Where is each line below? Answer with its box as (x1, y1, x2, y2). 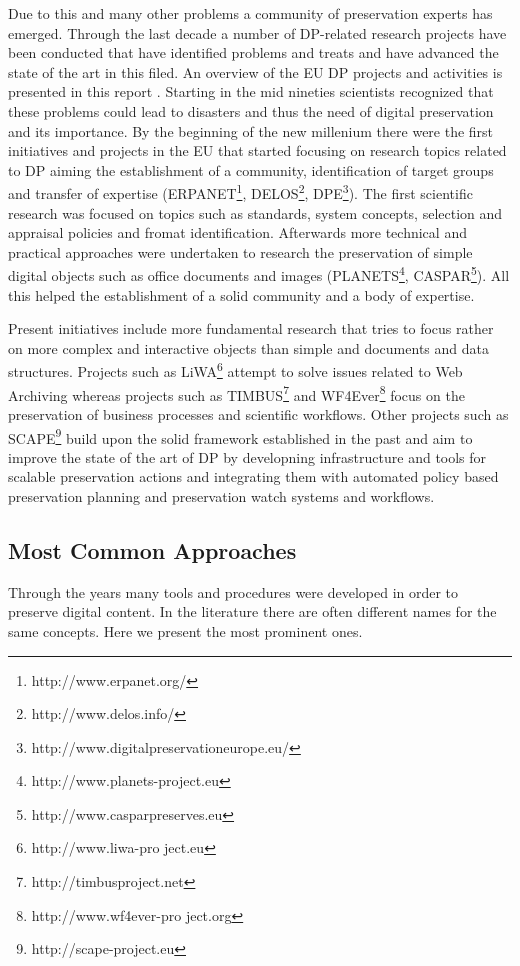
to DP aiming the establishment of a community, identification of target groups (8, 159, 494, 180)
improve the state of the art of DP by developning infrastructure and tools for (8, 446, 487, 467)
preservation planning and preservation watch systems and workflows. (8, 485, 435, 506)
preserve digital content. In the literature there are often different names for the (8, 601, 497, 622)
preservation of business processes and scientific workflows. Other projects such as (8, 403, 509, 424)
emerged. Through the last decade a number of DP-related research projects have (8, 22, 507, 43)
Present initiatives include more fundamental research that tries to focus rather (8, 318, 494, 339)
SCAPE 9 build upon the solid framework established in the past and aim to (8, 424, 473, 448)
